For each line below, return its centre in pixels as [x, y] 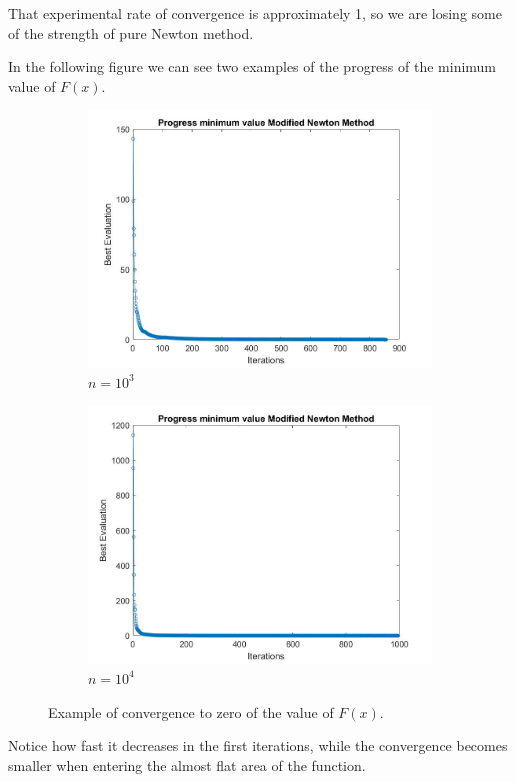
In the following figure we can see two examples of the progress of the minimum [252, 66]
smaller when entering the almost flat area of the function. [187, 764]
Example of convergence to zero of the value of [191, 711]
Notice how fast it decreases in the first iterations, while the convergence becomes [258, 745]
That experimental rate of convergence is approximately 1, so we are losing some [255, 13]
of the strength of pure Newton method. [131, 32]
